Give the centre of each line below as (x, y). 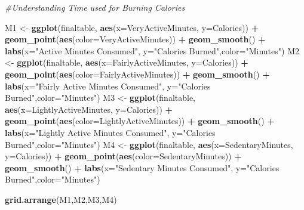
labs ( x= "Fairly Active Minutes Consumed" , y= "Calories (108, 86)
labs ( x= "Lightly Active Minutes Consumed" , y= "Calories (110, 132)
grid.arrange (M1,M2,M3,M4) (61, 199)
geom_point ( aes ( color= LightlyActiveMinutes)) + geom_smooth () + (140, 121)
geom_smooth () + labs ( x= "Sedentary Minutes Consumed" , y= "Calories (142, 167)
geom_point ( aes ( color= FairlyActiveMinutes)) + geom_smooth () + (137, 74)
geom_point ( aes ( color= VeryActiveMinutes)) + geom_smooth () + (135, 39)
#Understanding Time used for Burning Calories (95, 7)
